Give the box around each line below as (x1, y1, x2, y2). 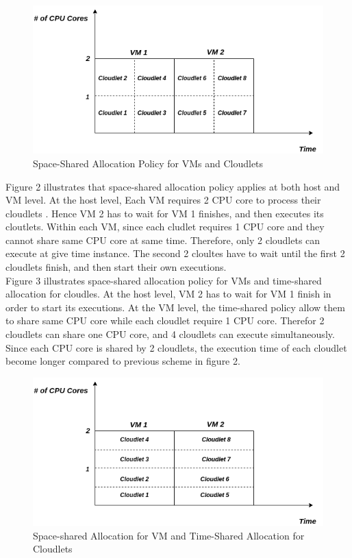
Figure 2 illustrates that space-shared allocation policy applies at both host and (5, 179, 340, 193)
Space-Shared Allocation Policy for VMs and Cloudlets (33, 156, 264, 170)
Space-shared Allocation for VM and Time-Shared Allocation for (33, 528, 305, 542)
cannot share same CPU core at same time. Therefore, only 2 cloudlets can (5, 232, 320, 247)
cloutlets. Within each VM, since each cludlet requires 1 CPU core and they (5, 219, 325, 234)
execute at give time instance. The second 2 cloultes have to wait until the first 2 (5, 246, 345, 260)
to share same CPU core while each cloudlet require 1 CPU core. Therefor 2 (5, 313, 325, 328)
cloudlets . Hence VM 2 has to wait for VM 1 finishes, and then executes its (5, 206, 324, 220)
